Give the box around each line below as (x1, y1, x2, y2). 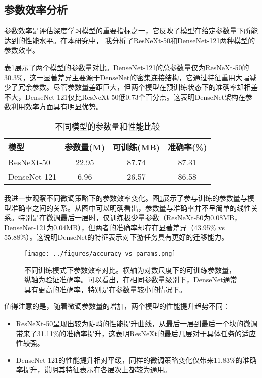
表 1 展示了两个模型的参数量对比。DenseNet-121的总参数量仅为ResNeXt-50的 (4, 61, 249, 72)
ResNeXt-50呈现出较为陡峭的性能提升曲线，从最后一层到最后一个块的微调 (16, 318, 258, 328)
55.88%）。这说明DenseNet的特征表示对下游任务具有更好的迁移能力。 (4, 232, 229, 242)
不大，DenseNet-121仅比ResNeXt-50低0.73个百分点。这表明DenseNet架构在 (4, 91, 246, 102)
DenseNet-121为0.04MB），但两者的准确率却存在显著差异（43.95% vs (4, 222, 225, 232)
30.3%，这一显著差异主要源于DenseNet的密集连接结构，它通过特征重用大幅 (4, 72, 250, 82)
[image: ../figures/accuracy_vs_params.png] (24, 249, 176, 257)
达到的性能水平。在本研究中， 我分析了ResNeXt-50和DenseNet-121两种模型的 (4, 35, 255, 45)
